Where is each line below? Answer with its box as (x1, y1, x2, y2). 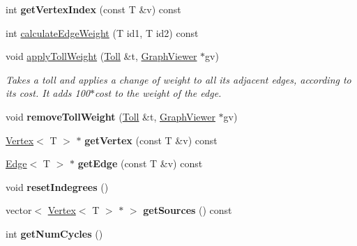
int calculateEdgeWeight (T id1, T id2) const (6, 25, 199, 40)
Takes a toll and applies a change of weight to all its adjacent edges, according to (6, 72, 351, 86)
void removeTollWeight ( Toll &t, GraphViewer (6, 109, 215, 123)
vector (6, 203, 32, 217)
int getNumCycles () (6, 226, 103, 240)
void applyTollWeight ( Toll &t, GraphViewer (6, 49, 197, 63)
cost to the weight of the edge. (94, 86, 222, 100)
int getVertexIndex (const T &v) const (6, 2, 181, 16)
